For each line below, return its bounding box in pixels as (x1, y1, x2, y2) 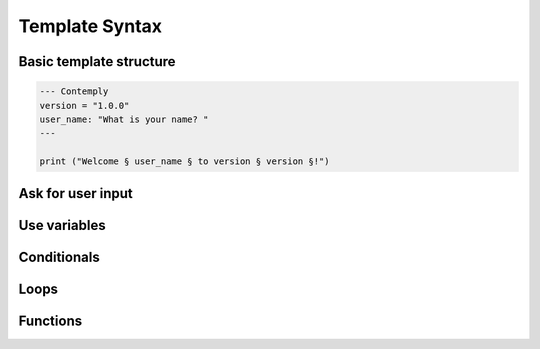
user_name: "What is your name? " (39, 113, 209, 125)
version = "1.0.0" (39, 100, 130, 111)
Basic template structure (18, 53, 176, 70)
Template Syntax (18, 15, 163, 37)
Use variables (18, 216, 106, 234)
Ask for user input (18, 185, 134, 202)
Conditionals (18, 248, 100, 265)
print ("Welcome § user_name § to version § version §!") (39, 156, 330, 167)
